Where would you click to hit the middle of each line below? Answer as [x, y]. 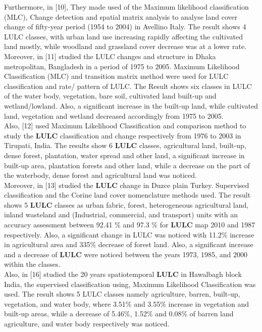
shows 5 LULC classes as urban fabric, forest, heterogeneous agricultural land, [126, 204]
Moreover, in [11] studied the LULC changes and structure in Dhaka [110, 56]
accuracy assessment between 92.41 [58, 225]
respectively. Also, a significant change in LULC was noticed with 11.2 [113, 234]
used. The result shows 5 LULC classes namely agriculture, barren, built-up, [122, 294]
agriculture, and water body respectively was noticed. [87, 323]
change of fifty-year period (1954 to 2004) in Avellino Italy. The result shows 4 [125, 27]
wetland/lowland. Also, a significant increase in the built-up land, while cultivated [131, 105]
